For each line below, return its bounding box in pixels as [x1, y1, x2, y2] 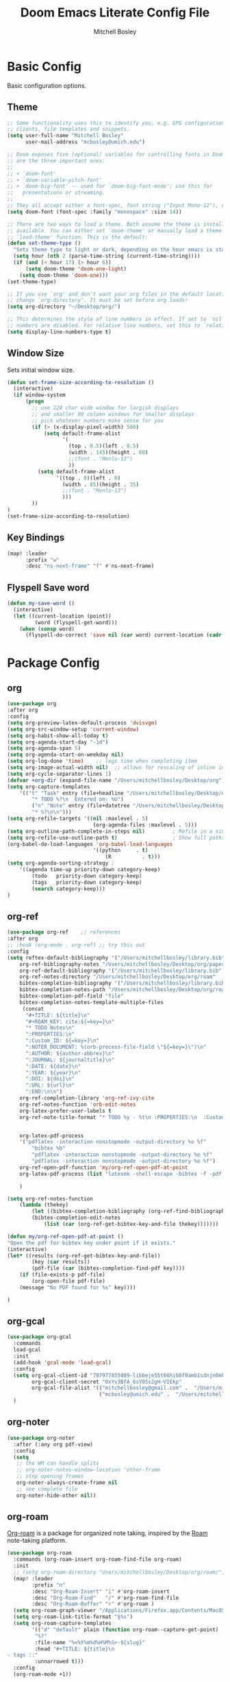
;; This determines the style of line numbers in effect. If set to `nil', [7, 316, 228, 323]
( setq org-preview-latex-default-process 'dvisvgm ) [7, 719, 157, 726]
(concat [22, 1005, 44, 1012]
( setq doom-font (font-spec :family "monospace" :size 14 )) [7, 208, 183, 215]
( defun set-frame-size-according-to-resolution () [7, 379, 155, 386]
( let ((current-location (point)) [13, 613, 112, 619]
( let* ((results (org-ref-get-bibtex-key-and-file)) [7, 1252, 161, 1259]
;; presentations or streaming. [7, 189, 106, 196]
